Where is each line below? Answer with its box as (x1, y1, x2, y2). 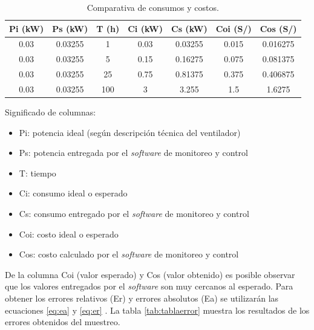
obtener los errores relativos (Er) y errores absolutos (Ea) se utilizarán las (5, 292, 279, 304)
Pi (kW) (9, 22, 44, 34)
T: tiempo (19, 166, 56, 179)
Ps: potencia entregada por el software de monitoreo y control (19, 146, 248, 159)
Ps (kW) (52, 22, 88, 34)
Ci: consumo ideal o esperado (19, 187, 128, 199)
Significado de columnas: (5, 106, 96, 118)
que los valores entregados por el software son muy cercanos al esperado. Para (5, 280, 293, 293)
